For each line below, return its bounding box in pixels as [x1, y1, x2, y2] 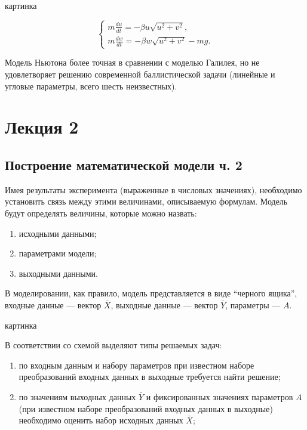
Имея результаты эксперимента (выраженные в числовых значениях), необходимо [5, 183, 302, 196]
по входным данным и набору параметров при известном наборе [19, 358, 254, 371]
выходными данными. [19, 267, 98, 279]
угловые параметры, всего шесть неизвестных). [5, 79, 177, 92]
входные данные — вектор [5, 298, 102, 311]
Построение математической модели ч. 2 [5, 155, 242, 174]
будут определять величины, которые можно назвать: [5, 206, 197, 219]
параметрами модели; [19, 247, 97, 259]
